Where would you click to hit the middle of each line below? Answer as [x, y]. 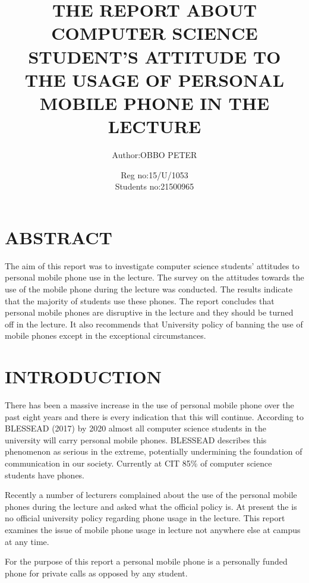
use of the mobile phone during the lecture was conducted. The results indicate [149, 289]
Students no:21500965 [154, 186]
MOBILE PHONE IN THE [154, 103]
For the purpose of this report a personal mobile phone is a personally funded [146, 561]
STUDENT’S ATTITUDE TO [154, 56]
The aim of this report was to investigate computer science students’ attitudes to [152, 265]
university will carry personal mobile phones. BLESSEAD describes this [136, 439]
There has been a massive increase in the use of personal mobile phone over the [149, 405]
